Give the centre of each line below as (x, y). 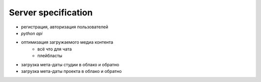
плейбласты (50, 56)
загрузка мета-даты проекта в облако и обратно (71, 71)
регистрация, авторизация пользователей (65, 27)
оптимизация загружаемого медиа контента (67, 42)
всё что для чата (55, 49)
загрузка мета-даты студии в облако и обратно (70, 64)
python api (32, 33)
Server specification (51, 12)
